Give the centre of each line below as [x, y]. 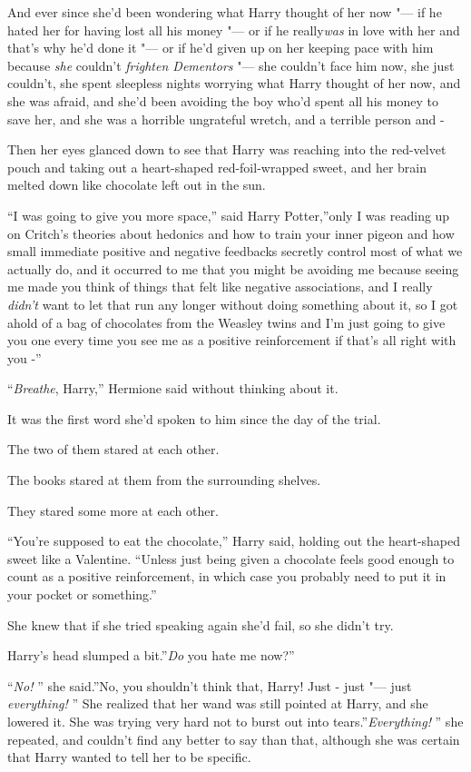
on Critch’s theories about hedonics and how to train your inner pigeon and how [231, 233]
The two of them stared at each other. [113, 449]
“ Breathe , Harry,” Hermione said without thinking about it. [173, 388]
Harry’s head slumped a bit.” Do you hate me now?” [151, 655]
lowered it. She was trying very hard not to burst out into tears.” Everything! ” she [235, 721]
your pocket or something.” [82, 594]
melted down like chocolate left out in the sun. [137, 185]
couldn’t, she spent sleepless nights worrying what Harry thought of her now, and [234, 83]
